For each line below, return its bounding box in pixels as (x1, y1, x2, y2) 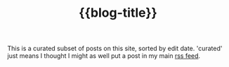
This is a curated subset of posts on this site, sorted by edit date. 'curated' (7, 44, 223, 53)
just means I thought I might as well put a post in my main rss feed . (7, 52, 201, 60)
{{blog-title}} (78, 5, 158, 21)
